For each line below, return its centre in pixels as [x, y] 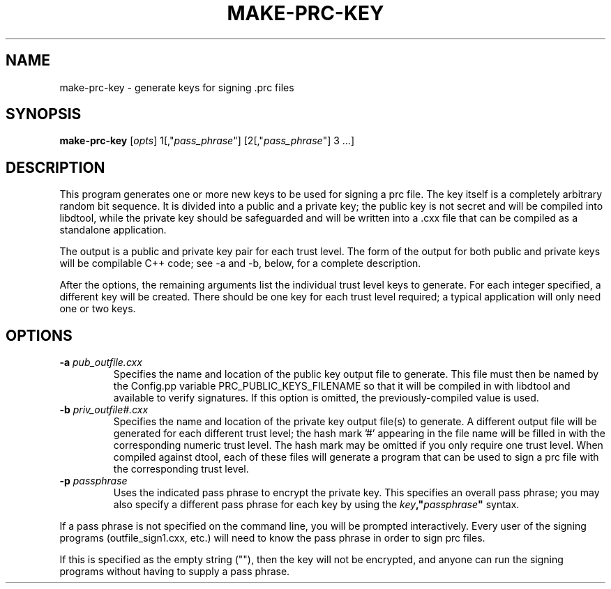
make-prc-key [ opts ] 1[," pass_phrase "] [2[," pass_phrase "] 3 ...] [207, 141]
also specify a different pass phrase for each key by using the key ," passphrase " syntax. [316, 505]
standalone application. [113, 230]
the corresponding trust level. [181, 469]
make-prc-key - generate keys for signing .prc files [177, 87]
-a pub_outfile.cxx [101, 362]
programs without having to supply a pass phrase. [175, 572]
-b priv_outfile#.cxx [104, 410]
